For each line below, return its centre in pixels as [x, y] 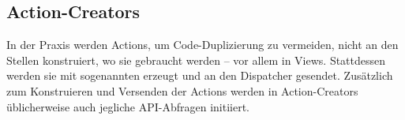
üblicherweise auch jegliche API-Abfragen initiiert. [128, 106]
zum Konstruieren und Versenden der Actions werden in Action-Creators [182, 90]
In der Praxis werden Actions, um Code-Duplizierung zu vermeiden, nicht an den [202, 45]
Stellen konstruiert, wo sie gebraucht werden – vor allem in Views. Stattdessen [196, 60]
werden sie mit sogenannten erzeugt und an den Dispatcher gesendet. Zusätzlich [200, 75]
